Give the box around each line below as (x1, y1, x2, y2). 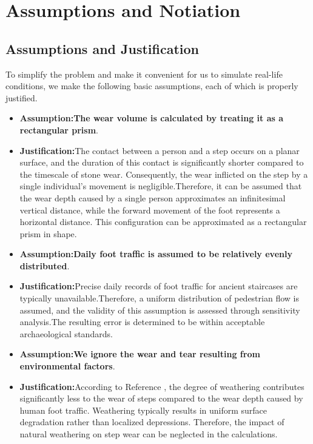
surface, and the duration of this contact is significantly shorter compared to (19, 156, 304, 169)
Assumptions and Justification (5, 39, 200, 58)
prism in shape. (19, 227, 77, 240)
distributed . (19, 259, 70, 272)
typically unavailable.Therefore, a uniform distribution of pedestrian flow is (19, 292, 299, 304)
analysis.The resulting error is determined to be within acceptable (19, 315, 265, 328)
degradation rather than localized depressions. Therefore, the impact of (19, 415, 284, 428)
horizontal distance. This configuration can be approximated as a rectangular (19, 215, 307, 228)
